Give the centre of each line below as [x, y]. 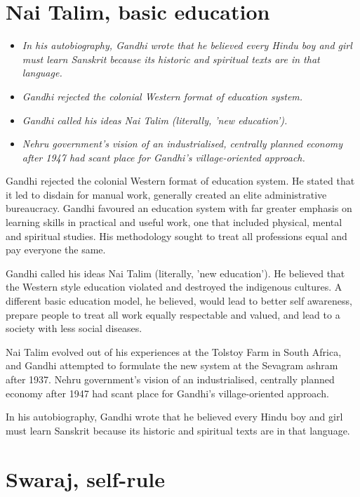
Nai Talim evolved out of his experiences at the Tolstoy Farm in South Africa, [174, 351]
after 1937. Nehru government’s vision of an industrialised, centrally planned [170, 379]
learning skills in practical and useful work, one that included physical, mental [174, 222]
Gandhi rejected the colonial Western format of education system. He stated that [180, 181]
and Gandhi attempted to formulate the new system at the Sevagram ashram [172, 365]
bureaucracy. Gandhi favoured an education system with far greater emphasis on [179, 208]
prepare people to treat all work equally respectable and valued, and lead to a [173, 314]
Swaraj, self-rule [86, 478]
